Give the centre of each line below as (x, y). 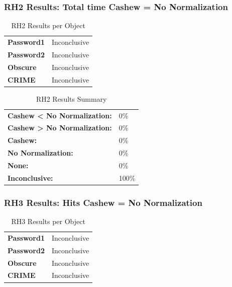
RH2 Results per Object (48, 25)
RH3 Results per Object (48, 221)
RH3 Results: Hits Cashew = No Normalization (103, 202)
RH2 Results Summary (71, 98)
